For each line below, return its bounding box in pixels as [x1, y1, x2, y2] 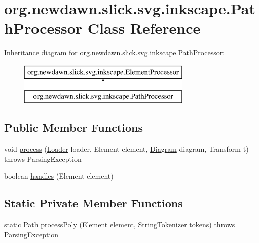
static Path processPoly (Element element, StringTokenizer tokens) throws [4, 219, 235, 230]
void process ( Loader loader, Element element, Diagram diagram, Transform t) [4, 144, 249, 154]
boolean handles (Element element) [4, 170, 114, 181]
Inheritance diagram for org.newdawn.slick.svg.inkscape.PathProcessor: [4, 47, 225, 58]
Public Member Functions [4, 120, 143, 135]
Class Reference [87, 18, 201, 39]
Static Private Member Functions [4, 195, 183, 211]
